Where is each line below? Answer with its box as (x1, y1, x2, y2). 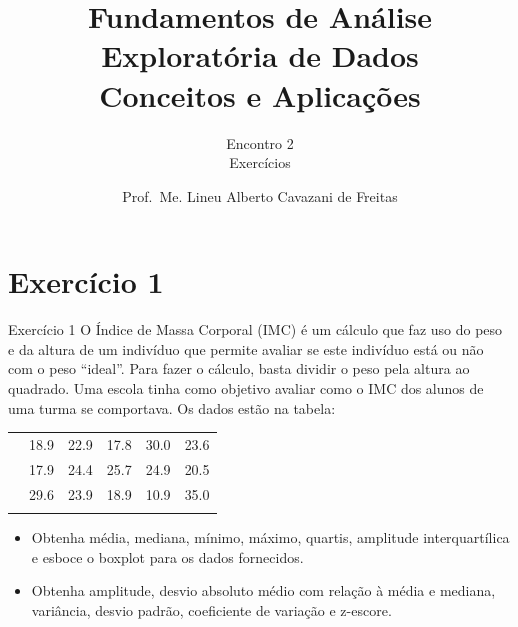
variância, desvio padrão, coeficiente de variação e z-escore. (31, 599, 392, 620)
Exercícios (229, 152, 291, 173)
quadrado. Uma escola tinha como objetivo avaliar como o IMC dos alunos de (8, 378, 484, 398)
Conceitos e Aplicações (99, 74, 421, 115)
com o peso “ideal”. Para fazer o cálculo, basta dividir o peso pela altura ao (8, 358, 470, 379)
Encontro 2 (226, 132, 294, 153)
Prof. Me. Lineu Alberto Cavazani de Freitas (122, 185, 398, 206)
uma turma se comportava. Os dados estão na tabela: (8, 397, 336, 418)
